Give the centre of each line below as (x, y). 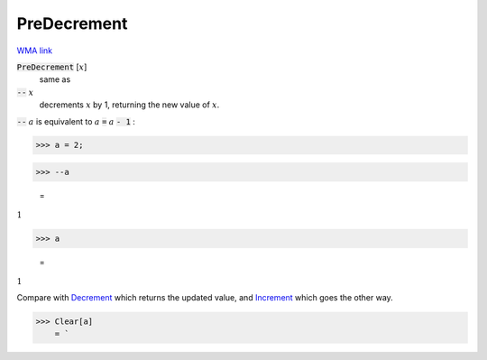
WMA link (35, 51)
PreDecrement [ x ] (52, 67)
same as (55, 79)
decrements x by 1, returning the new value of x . (129, 105)
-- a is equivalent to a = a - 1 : (76, 121)
